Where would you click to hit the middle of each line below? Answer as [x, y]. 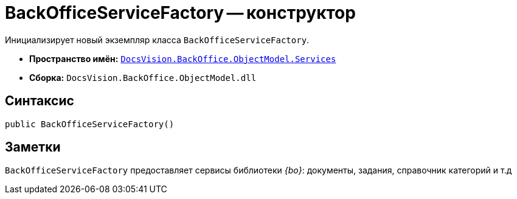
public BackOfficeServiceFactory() [90, 124]
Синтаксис [40, 101]
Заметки [33, 147]
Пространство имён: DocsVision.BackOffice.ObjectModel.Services [183, 58]
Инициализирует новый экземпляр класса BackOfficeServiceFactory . [157, 40]
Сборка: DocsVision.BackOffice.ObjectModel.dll [143, 77]
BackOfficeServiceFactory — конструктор [180, 13]
